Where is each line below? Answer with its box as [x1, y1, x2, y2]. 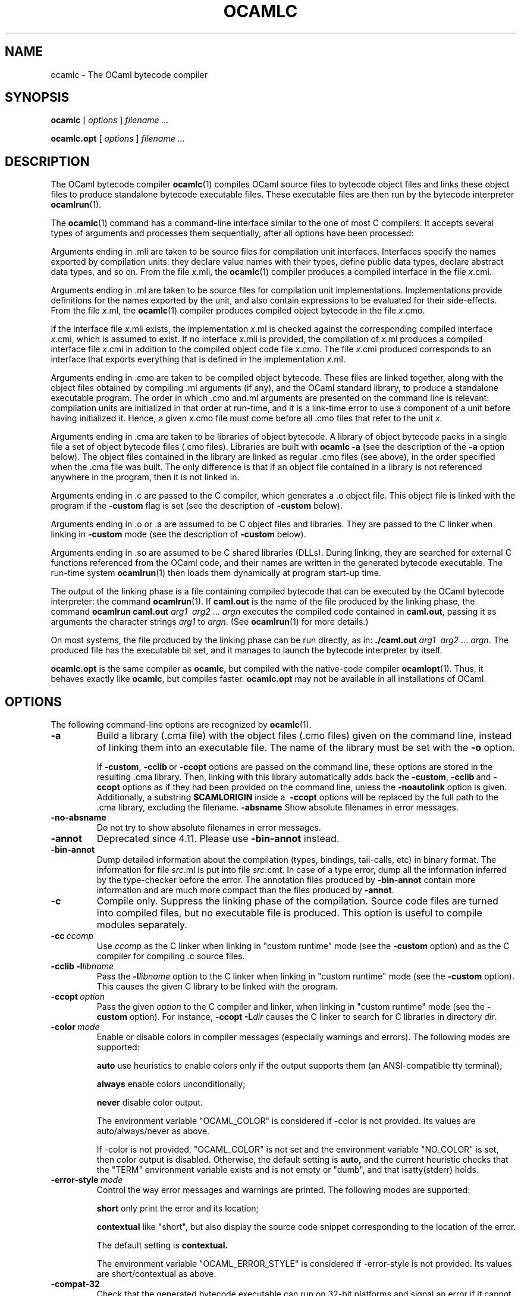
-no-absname [51, 812, 106, 823]
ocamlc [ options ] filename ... [51, 115, 169, 126]
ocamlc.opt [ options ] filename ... [51, 133, 185, 144]
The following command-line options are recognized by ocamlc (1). [51, 719, 312, 730]
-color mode [51, 1022, 100, 1032]
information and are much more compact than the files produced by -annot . [96, 885, 394, 896]
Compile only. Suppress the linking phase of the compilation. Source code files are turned [96, 895, 498, 907]
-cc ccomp [51, 931, 93, 941]
